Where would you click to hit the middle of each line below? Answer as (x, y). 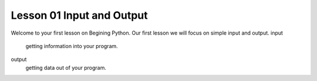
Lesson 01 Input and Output (79, 15)
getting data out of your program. (66, 67)
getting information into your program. (72, 46)
